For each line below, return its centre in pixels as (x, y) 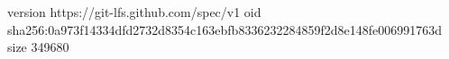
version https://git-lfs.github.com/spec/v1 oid (134, 12)
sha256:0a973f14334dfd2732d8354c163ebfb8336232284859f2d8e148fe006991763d (224, 29)
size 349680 (38, 47)
